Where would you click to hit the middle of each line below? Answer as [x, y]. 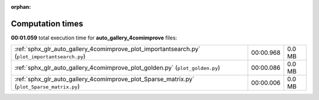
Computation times [47, 24]
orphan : [21, 7]
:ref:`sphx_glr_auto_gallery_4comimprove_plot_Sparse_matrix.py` [105, 79]
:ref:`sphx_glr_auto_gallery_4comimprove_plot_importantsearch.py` [108, 49]
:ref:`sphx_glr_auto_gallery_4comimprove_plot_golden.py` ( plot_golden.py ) [117, 68]
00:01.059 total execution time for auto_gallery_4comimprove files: [94, 38]
